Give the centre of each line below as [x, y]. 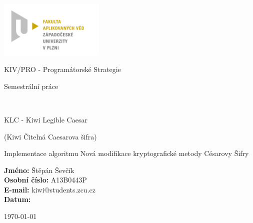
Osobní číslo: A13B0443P [45, 180]
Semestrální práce [31, 86]
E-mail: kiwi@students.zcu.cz [50, 189]
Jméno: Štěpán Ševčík [39, 170]
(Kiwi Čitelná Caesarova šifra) [50, 136]
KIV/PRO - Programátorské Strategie [62, 69]
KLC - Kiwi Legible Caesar [46, 119]
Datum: [17, 199]
